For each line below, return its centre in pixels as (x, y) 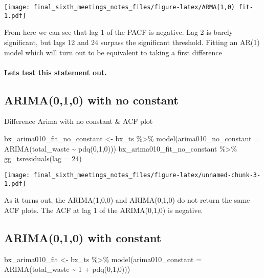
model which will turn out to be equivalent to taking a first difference (113, 52)
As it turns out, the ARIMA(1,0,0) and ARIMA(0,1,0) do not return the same (127, 200)
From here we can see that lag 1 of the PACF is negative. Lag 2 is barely (119, 32)
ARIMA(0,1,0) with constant (83, 237)
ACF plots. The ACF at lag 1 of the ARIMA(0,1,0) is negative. (104, 210)
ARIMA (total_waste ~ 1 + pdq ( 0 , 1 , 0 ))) (67, 269)
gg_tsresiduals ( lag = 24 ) (43, 158)
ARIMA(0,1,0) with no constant (91, 100)
